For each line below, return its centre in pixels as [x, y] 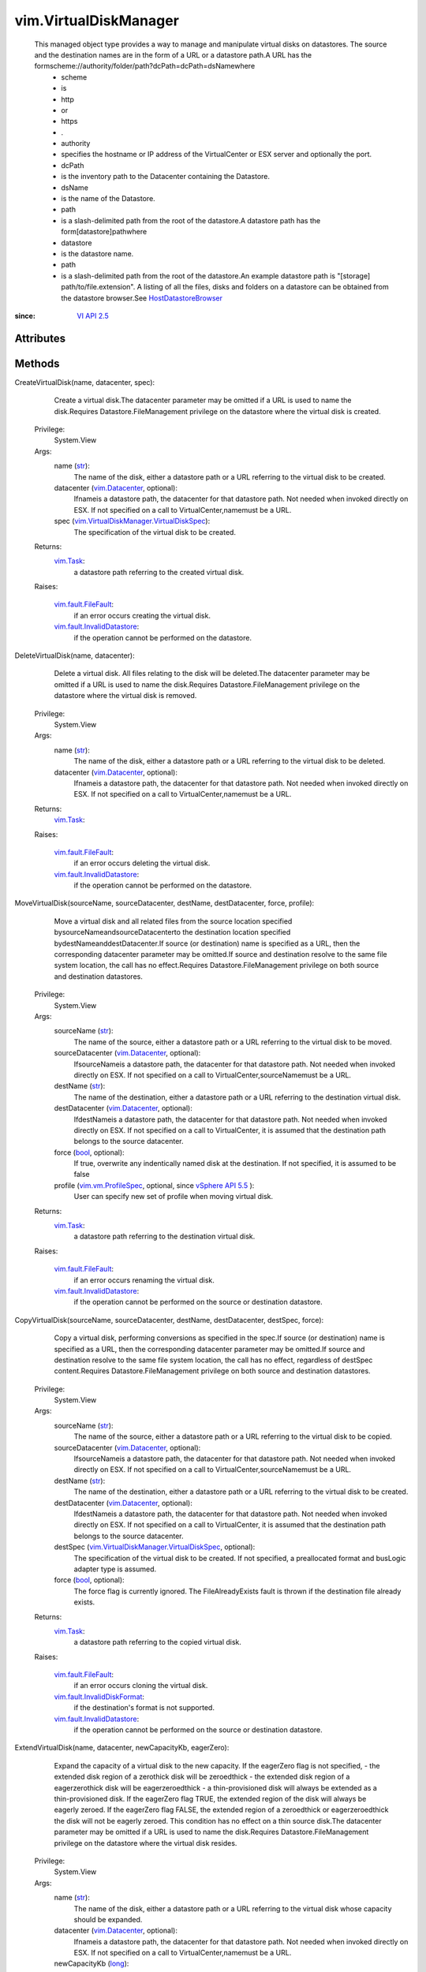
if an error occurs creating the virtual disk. [142, 615]
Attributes [40, 338]
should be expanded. [108, 1919]
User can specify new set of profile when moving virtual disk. [174, 1197]
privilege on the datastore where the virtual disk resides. [146, 1843]
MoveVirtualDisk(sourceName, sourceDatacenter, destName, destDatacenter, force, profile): [164, 903]
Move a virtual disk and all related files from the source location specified [173, 921]
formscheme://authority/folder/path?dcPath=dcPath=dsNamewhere [145, 66]
